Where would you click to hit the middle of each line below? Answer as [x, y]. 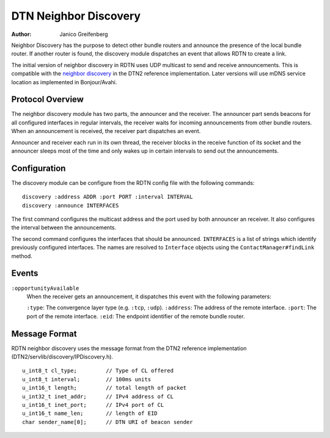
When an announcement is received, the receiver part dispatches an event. [106, 131]
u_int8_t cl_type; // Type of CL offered [98, 371]
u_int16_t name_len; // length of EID [90, 414]
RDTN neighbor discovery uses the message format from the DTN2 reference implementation [129, 348]
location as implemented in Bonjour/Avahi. [64, 82]
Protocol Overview [47, 100]
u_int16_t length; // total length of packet [104, 388]
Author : [21, 34]
